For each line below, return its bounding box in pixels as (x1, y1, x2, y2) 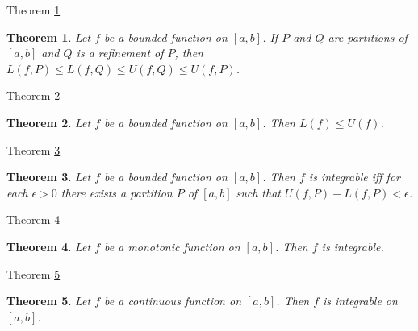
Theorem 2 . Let (6, 114, 91, 130)
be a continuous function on (104, 292, 242, 309)
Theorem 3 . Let (6, 168, 91, 185)
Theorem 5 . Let (6, 292, 91, 309)
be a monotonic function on (104, 238, 240, 254)
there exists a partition (61, 184, 173, 201)
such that (236, 184, 281, 201)
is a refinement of (76, 44, 164, 61)
